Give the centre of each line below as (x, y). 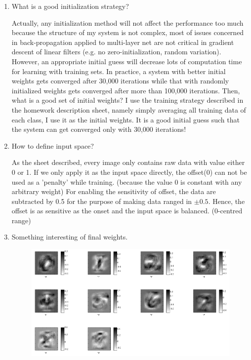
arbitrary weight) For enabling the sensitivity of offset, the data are (114, 191)
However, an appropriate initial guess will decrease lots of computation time (127, 61)
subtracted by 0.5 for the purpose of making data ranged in (102, 201)
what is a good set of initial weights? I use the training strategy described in (127, 100)
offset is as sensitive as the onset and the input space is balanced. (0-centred (127, 211)
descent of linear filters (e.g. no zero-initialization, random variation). (116, 52)
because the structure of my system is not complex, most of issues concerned (128, 32)
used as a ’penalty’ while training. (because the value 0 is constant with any (127, 181)
